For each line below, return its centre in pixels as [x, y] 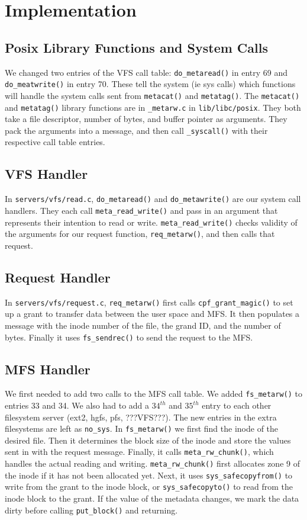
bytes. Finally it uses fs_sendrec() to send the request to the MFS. [129, 337]
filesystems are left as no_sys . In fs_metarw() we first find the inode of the [142, 428]
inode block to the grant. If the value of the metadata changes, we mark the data [152, 498]
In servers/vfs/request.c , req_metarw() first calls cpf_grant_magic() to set [149, 302]
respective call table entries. [55, 142]
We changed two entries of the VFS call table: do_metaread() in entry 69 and [146, 72]
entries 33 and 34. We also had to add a [77, 405]
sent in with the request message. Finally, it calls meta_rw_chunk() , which [139, 452]
